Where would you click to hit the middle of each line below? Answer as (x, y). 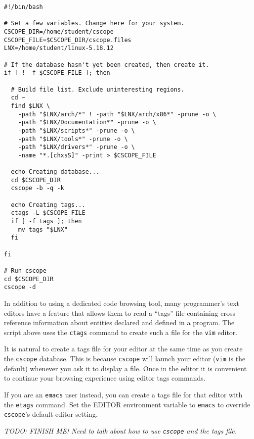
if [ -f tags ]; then (46, 221)
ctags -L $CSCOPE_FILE (48, 213)
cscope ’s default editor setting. (51, 414)
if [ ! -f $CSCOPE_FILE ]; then (57, 73)
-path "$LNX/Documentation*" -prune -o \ (87, 122)
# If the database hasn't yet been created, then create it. (107, 65)
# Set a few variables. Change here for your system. (94, 24)
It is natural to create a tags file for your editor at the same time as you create (123, 349)
